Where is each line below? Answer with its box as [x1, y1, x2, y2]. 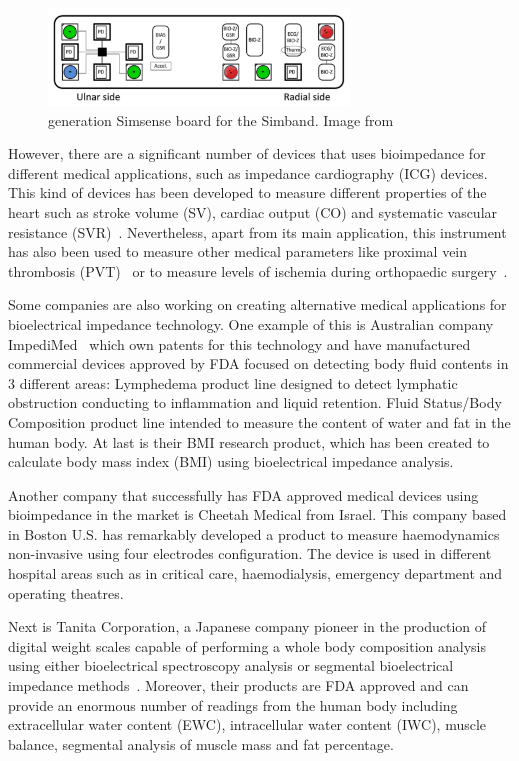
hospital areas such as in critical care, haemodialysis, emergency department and [8, 563, 503, 584]
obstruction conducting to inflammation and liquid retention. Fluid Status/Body [8, 392, 502, 413]
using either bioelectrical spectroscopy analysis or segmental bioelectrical [8, 655, 454, 676]
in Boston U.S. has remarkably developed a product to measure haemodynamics [8, 523, 500, 544]
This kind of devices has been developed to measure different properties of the [8, 182, 487, 203]
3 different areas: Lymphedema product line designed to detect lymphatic [8, 372, 458, 393]
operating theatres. [8, 582, 124, 603]
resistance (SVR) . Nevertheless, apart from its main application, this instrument [8, 221, 507, 242]
